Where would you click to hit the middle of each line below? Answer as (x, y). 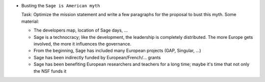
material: (30, 21)
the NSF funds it (50, 71)
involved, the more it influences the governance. (82, 44)
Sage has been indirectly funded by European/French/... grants (97, 57)
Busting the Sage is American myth (61, 6)
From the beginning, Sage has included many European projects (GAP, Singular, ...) (117, 50)
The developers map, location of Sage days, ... (81, 30)
